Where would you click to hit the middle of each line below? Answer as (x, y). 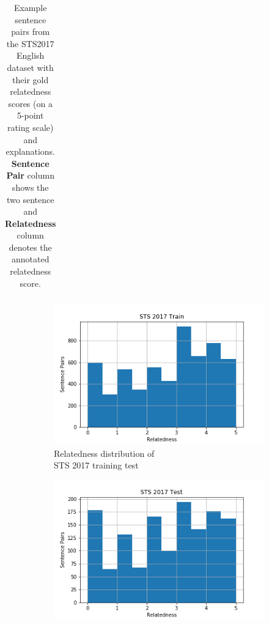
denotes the (30, 247)
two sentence (30, 199)
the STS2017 (30, 43)
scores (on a (30, 103)
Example (30, 7)
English (30, 55)
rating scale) (30, 127)
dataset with (30, 67)
